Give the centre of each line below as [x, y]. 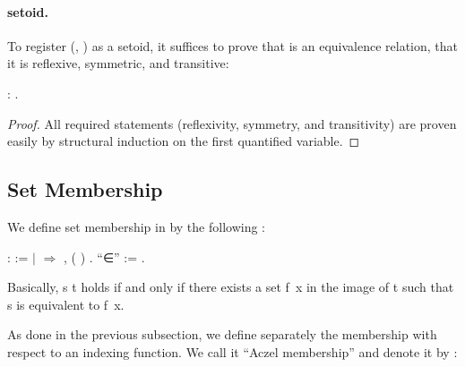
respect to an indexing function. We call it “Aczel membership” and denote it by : [232, 351]
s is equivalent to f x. [66, 304]
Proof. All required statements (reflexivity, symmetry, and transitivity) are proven [232, 123]
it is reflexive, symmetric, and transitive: [118, 63]
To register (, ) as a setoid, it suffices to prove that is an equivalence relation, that [233, 45]
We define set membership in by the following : [136, 226]
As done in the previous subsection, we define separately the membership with [222, 334]
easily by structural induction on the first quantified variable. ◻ [184, 141]
